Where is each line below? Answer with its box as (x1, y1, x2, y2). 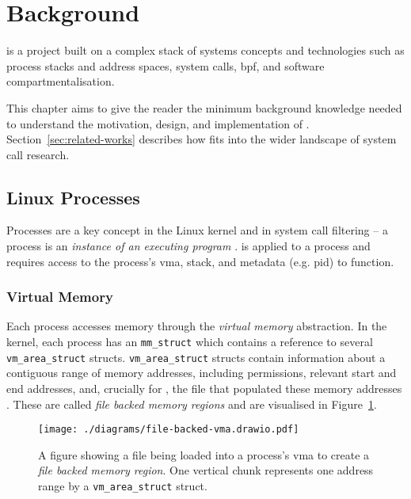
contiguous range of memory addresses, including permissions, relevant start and (6, 364, 397, 381)
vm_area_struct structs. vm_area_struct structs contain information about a (6, 349, 386, 365)
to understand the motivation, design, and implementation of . (6, 115, 310, 131)
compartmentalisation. (6, 73, 115, 90)
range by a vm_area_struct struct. (38, 478, 207, 494)
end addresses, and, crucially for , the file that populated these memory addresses (6, 379, 402, 396)
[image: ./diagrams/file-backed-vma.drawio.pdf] (38, 424, 299, 436)
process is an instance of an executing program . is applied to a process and (6, 238, 371, 254)
